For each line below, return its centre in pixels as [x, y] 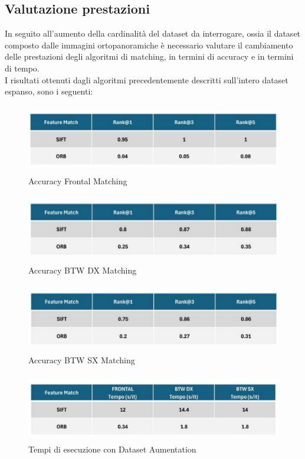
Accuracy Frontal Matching [78, 180]
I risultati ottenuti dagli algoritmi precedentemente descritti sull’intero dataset [147, 79]
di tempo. [22, 68]
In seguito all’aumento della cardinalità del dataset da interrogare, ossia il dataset [153, 33]
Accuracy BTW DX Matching [83, 270]
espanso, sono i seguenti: [49, 91]
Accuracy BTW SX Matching [82, 359]
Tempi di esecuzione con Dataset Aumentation [112, 449]
